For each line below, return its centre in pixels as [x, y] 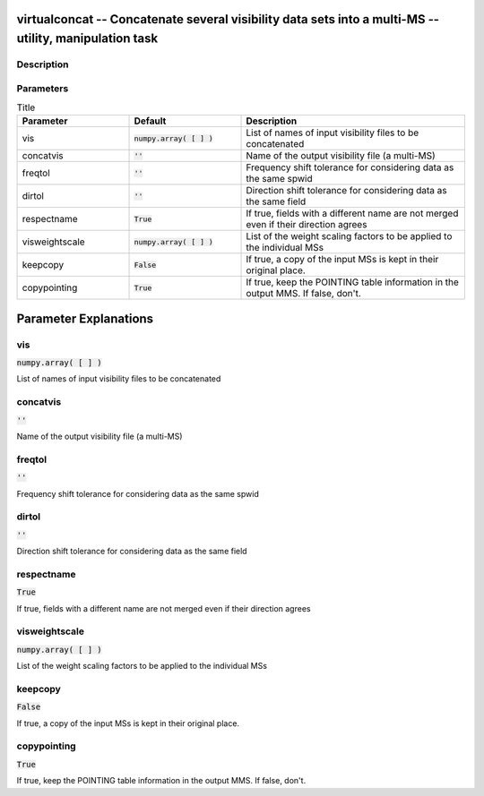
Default [150, 121]
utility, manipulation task [87, 39]
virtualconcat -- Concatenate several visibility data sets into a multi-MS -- [228, 19]
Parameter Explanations [85, 318]
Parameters [43, 88]
